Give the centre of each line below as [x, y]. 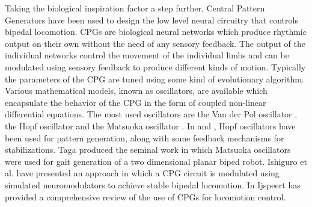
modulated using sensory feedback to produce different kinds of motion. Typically [155, 66]
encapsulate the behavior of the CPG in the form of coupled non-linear [136, 102]
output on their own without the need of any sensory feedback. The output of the [155, 43]
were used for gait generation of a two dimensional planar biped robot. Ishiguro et [156, 161]
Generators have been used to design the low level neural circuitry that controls [151, 20]
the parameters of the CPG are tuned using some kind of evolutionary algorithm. [154, 79]
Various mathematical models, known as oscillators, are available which [136, 91]
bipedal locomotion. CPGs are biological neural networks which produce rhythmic [156, 32]
